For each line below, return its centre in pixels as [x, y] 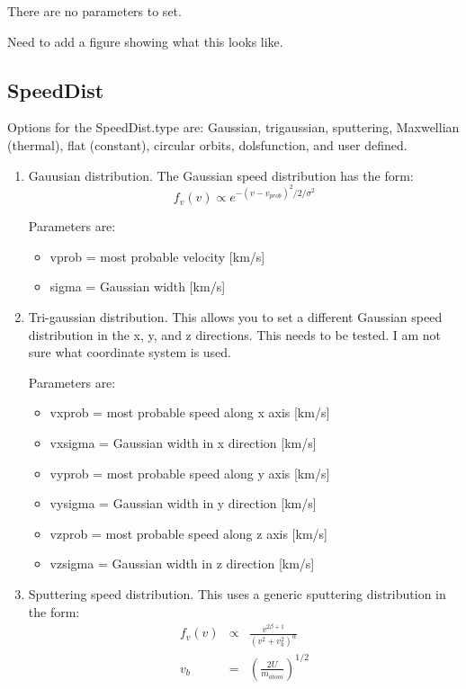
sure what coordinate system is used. [130, 352]
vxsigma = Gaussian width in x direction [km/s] [183, 442]
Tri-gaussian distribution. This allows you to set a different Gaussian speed [235, 317]
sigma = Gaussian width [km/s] [138, 286]
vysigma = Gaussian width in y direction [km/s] [183, 503]
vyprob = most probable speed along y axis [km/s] [190, 473]
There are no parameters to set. [94, 11]
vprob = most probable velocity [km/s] [157, 256]
